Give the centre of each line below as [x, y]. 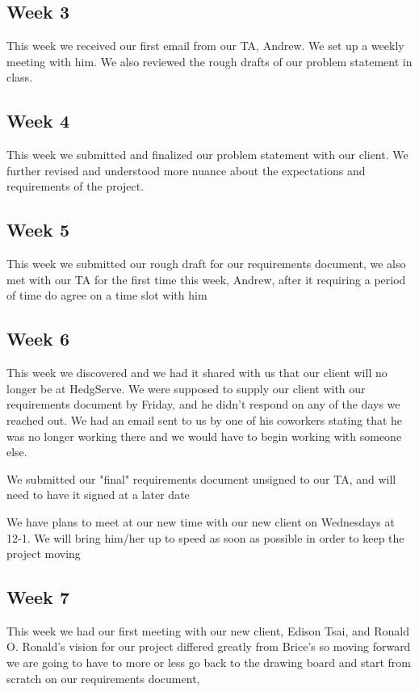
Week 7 [38, 597]
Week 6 [38, 339]
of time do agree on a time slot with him [107, 295]
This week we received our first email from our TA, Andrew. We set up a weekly [205, 46]
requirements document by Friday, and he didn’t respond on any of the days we [203, 404]
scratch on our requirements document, [103, 678]
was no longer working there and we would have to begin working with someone [204, 436]
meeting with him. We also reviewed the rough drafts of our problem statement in [209, 61]
